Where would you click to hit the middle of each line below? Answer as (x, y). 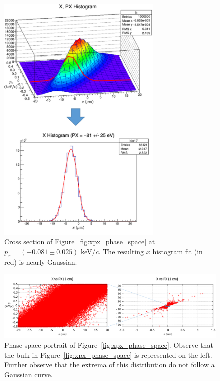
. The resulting (121, 251)
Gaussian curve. (29, 374)
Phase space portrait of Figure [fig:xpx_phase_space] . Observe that (109, 344)
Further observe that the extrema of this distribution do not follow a (110, 364)
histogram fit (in (177, 251)
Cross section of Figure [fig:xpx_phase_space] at (80, 241)
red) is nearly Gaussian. (41, 261)
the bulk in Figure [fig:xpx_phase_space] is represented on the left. (108, 354)
